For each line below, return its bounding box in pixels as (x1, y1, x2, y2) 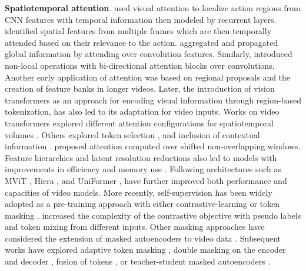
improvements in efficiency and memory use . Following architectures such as (5, 163, 282, 175)
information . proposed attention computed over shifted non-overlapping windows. (5, 140, 301, 152)
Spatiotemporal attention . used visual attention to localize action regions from (5, 2, 301, 14)
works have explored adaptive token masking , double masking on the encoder (5, 243, 286, 256)
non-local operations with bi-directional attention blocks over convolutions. (5, 59, 275, 71)
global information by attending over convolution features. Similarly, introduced (5, 48, 292, 60)
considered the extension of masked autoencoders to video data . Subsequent (5, 232, 281, 244)
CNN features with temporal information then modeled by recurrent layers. (5, 13, 277, 25)
